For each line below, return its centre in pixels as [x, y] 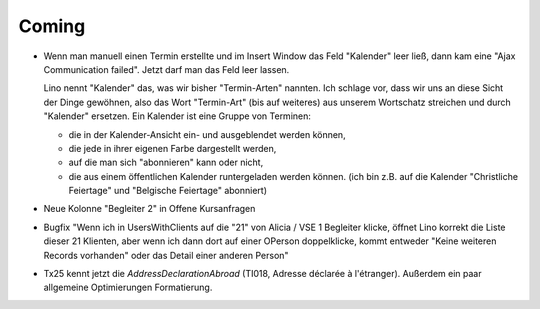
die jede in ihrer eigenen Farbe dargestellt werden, [172, 148]
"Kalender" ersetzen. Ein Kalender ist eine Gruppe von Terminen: [177, 116]
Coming [52, 26]
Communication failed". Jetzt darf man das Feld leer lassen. [166, 69]
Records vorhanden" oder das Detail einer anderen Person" [166, 255]
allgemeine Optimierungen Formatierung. [128, 287]
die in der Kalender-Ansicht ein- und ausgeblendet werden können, [207, 134]
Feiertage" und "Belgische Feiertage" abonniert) [167, 191]
